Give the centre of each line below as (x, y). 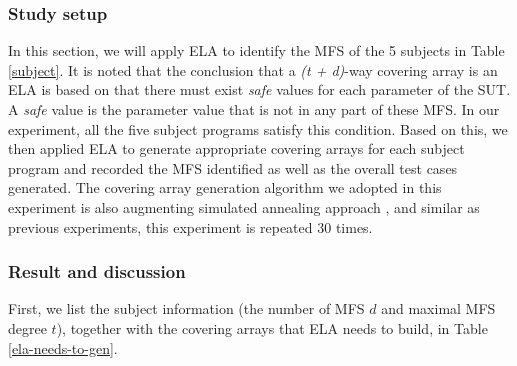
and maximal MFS (438, 308)
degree (27, 327)
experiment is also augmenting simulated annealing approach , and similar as (244, 206)
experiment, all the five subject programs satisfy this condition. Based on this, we (258, 128)
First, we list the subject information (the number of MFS (186, 308)
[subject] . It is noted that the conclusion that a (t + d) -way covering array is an (253, 69)
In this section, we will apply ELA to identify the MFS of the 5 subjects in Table (256, 50)
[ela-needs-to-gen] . (63, 347)
